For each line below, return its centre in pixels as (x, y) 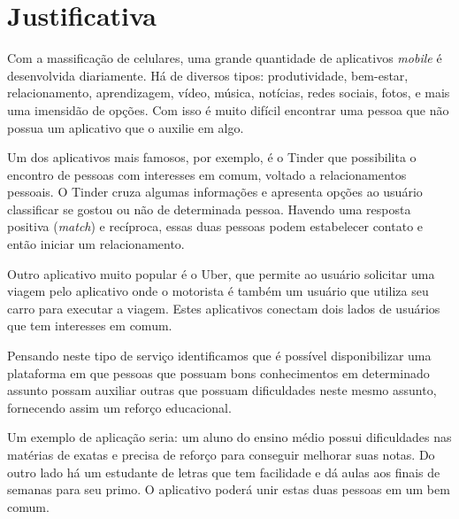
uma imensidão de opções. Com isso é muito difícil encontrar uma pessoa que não (228, 109)
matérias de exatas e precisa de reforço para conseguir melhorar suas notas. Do (221, 454)
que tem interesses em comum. (90, 325)
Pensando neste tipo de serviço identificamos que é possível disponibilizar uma (219, 356)
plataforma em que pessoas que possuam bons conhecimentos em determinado (218, 372)
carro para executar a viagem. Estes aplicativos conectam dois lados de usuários (224, 308)
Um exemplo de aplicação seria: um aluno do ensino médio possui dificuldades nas (229, 437)
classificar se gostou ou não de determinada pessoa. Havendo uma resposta (209, 209)
